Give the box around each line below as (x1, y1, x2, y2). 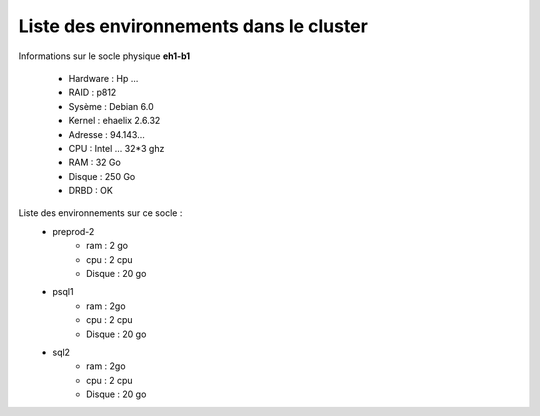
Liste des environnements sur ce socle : (18, 207, 183, 219)
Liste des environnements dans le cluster (18, 15, 369, 37)
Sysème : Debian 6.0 (68, 100, 154, 112)
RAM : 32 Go (68, 156, 122, 169)
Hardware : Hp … (68, 72, 139, 84)
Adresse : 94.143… (68, 128, 145, 140)
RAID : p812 (68, 86, 117, 99)
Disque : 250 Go (68, 170, 136, 182)
